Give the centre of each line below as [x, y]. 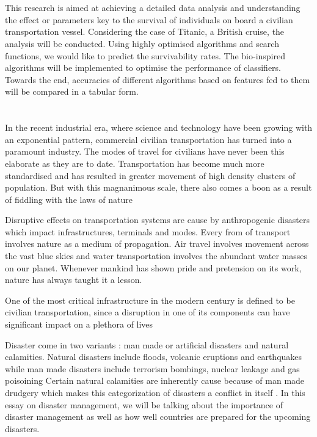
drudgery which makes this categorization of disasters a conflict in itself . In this [155, 392]
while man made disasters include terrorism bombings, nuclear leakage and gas [152, 368]
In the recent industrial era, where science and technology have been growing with [159, 127]
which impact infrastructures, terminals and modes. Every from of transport [148, 231]
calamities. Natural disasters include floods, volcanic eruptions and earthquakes [154, 357]
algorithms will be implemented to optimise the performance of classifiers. [143, 68]
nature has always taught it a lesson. [74, 280]
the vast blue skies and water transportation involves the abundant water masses [156, 256]
